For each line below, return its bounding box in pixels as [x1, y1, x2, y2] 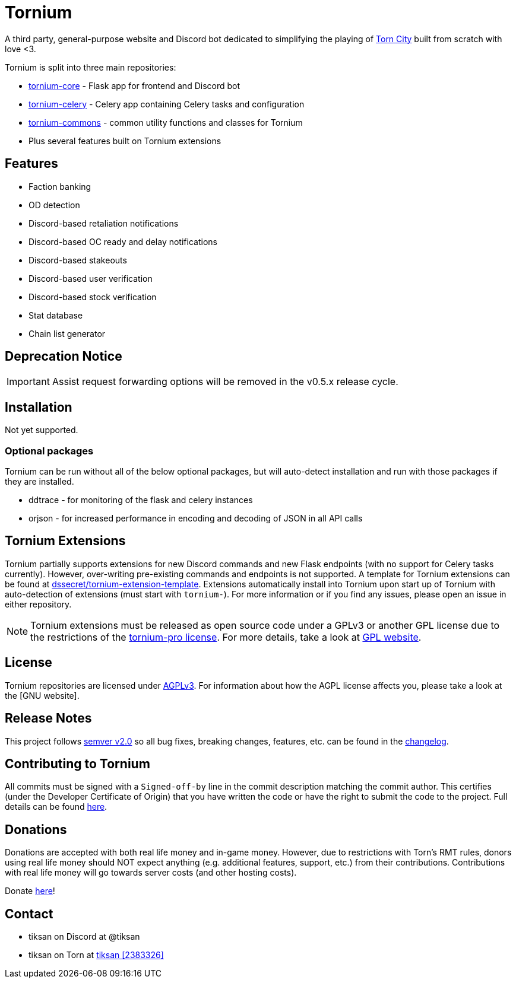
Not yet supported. [5, 425, 78, 435]
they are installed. [5, 476, 74, 487]
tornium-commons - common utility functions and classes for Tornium [29, 117, 303, 128]
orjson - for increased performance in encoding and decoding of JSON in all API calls [29, 513, 363, 524]
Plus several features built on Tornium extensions [29, 135, 221, 146]
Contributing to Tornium [5, 756, 150, 771]
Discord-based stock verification [29, 291, 157, 302]
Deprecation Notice [5, 349, 122, 364]
